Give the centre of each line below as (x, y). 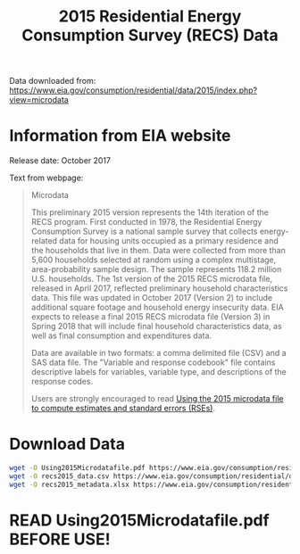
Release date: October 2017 (60, 161)
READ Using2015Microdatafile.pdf (139, 520)
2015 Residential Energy (150, 17)
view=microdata (39, 100)
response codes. (62, 382)
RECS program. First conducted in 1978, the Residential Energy (146, 222)
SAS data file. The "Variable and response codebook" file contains (153, 362)
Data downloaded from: (53, 81)
